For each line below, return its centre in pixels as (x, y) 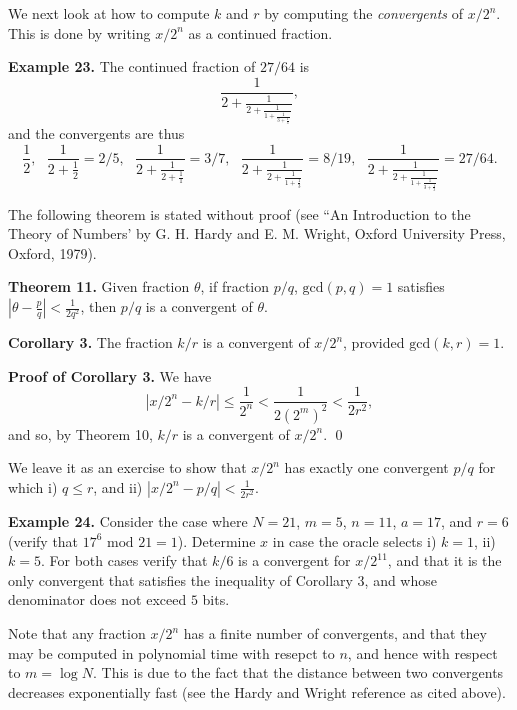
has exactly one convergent (366, 467)
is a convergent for (294, 560)
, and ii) (118, 486)
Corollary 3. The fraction (90, 342)
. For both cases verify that (124, 560)
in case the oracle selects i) (354, 540)
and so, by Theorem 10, (80, 433)
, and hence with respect (422, 652)
